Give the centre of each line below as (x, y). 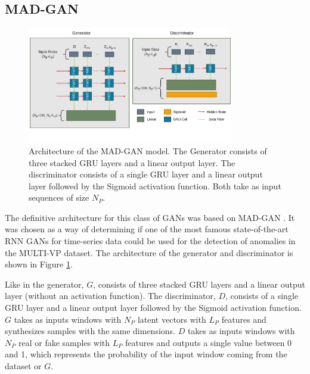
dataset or (23, 366)
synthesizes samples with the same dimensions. (90, 331)
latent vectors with (172, 319)
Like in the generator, (44, 284)
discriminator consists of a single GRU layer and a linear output (146, 174)
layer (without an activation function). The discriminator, (110, 296)
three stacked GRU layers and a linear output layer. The (132, 162)
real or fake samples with (64, 342)
